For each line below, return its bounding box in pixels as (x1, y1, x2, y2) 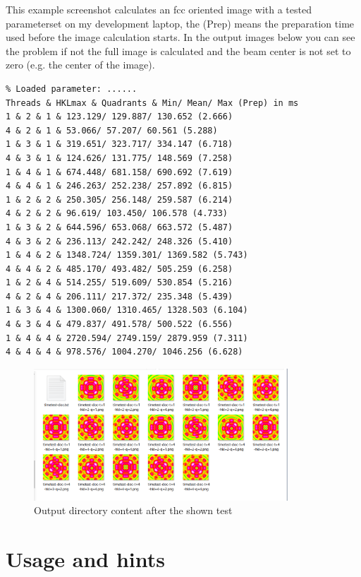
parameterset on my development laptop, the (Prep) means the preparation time (6, 16, 355, 30)
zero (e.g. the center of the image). (6, 57, 155, 72)
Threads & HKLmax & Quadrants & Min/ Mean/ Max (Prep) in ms (6, 97, 299, 108)
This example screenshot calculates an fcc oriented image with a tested (6, 2, 312, 16)
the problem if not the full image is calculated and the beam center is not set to (6, 43, 351, 58)
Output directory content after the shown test (34, 503, 233, 518)
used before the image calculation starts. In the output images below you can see (6, 30, 355, 44)
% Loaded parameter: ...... (6, 83, 137, 94)
